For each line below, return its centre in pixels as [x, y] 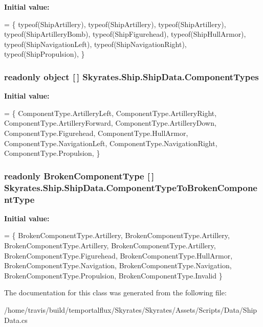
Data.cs [16, 320]
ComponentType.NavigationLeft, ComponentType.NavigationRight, [111, 143]
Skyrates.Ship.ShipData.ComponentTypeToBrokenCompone [131, 187]
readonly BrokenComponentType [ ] [79, 176]
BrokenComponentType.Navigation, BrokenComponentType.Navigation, [118, 265]
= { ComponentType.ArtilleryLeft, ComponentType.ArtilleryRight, [111, 113]
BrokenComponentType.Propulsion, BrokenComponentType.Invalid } [113, 275]
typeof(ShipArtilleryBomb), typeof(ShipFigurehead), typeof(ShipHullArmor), [125, 34]
